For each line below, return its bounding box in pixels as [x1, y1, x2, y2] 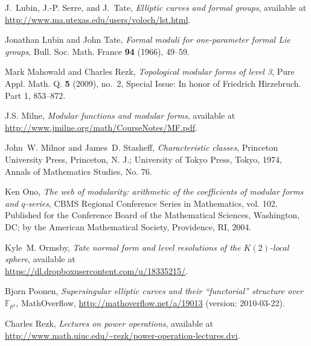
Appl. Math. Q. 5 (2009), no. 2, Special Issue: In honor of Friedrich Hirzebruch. [5, 77, 301, 89]
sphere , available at [5, 253, 75, 265]
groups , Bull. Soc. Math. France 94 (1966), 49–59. [5, 45, 190, 57]
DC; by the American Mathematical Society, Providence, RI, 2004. [5, 220, 252, 233]
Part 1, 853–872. [5, 89, 66, 101]
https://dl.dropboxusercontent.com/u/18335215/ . [5, 264, 188, 277]
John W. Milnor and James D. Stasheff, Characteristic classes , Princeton [5, 141, 278, 154]
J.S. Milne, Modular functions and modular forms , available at [5, 109, 236, 122]
